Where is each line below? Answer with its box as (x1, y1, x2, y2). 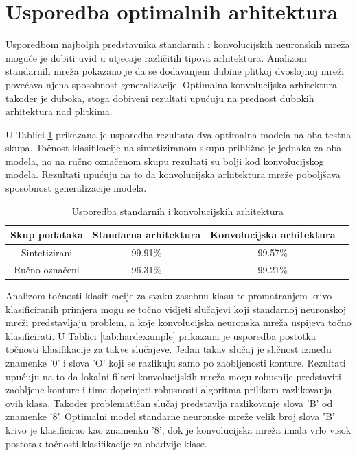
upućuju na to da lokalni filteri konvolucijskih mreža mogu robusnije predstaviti (5, 369, 341, 383)
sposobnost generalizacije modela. (5, 181, 147, 195)
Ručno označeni (14, 262, 80, 276)
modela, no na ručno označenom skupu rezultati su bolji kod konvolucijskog (5, 153, 324, 168)
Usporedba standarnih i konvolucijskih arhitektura (71, 204, 284, 218)
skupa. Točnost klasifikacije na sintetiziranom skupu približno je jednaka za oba (5, 140, 342, 155)
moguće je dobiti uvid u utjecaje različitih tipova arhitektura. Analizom (5, 50, 307, 64)
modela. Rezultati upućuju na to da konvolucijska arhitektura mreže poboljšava (5, 167, 341, 182)
